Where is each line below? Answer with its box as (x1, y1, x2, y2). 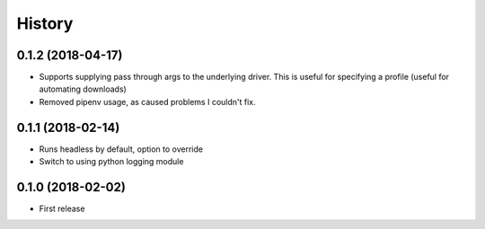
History (16, 13, 74, 33)
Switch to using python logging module (39, 156, 184, 167)
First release (39, 203, 85, 215)
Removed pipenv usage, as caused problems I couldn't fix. (39, 96, 256, 107)
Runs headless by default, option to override (39, 144, 204, 154)
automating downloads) (39, 84, 128, 94)
